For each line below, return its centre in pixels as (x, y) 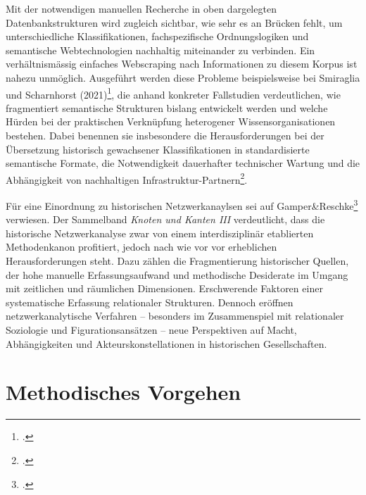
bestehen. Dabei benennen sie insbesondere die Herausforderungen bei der (165, 135)
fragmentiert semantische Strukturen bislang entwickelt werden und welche (167, 107)
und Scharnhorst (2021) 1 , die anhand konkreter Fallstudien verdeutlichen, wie (173, 93)
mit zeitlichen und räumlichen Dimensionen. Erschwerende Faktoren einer (164, 288)
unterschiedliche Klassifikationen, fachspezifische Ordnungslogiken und (157, 36)
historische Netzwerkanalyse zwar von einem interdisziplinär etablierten (160, 233)
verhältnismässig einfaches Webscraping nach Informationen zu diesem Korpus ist (182, 64)
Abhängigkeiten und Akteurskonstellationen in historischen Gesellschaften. (166, 343)
